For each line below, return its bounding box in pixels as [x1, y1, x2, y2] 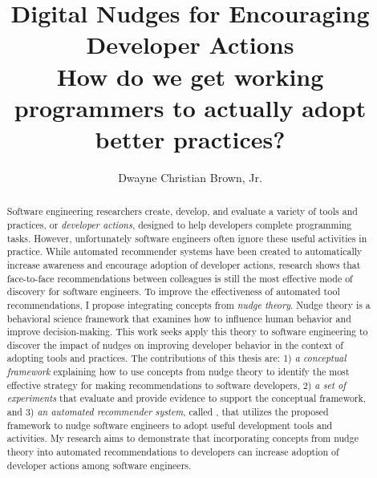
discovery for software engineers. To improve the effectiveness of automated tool [6, 285, 340, 298]
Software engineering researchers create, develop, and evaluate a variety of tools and [6, 205, 358, 218]
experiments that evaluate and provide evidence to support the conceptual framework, [6, 391, 367, 405]
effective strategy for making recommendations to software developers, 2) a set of [6, 378, 346, 391]
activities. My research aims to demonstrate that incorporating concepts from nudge [6, 431, 359, 445]
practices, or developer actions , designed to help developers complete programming [6, 217, 352, 231]
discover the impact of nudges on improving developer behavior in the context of [6, 338, 343, 351]
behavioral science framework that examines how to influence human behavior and [6, 311, 351, 325]
